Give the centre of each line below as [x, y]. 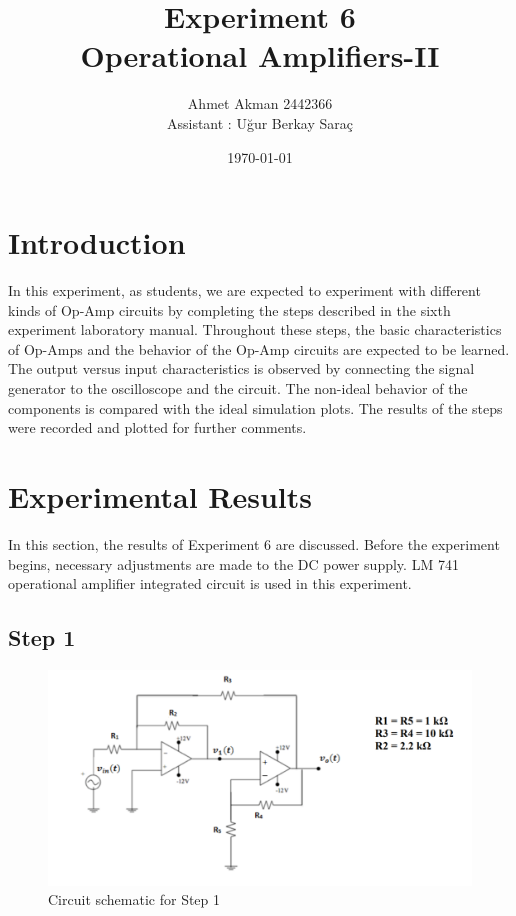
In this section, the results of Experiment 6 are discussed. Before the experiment [254, 543]
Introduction [97, 242]
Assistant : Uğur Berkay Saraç [260, 122]
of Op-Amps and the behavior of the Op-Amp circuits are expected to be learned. [259, 348]
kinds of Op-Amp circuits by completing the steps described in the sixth [229, 309]
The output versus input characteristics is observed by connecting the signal [241, 368]
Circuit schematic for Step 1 [134, 899]
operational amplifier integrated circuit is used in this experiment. [210, 583]
